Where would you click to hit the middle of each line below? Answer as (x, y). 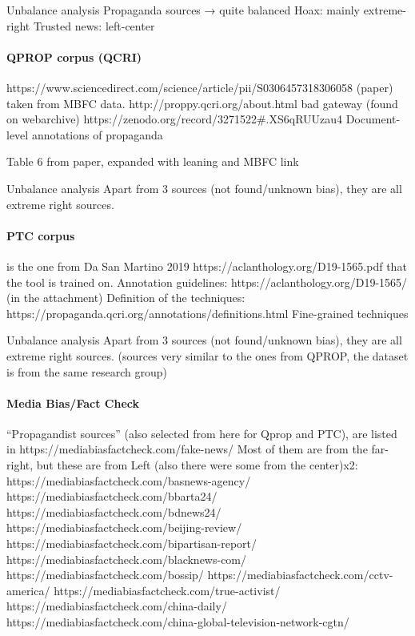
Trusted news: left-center (94, 25)
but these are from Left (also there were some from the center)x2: (197, 465)
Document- (373, 119)
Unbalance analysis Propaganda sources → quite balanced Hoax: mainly (183, 10)
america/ (28, 590)
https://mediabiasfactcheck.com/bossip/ (105, 575)
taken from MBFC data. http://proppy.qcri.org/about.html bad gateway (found (202, 103)
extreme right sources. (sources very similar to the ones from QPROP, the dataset (207, 355)
